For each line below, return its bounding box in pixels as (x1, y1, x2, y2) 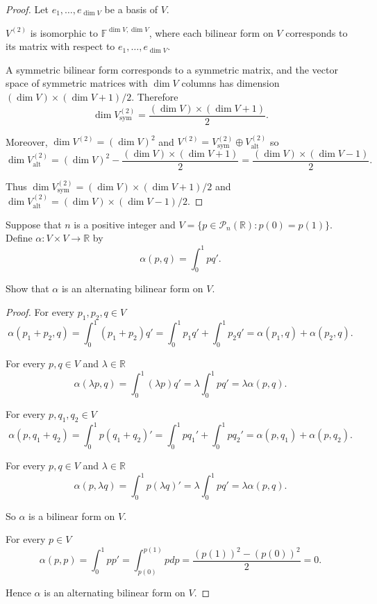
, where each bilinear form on (149, 25, 274, 40)
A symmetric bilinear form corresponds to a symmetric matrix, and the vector (6, 62, 338, 76)
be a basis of (104, 2, 158, 16)
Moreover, (6, 134, 48, 149)
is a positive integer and (74, 217, 176, 231)
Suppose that (6, 217, 62, 231)
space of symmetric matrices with (6, 76, 148, 90)
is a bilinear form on (28, 508, 115, 523)
